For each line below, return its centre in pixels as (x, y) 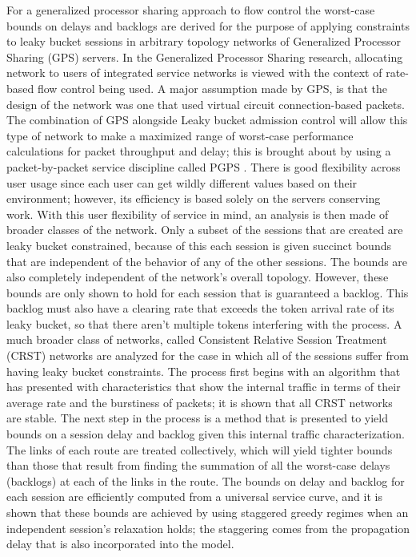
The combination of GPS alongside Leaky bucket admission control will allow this (207, 120)
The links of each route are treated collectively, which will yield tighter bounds (200, 449)
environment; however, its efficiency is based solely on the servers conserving (194, 198)
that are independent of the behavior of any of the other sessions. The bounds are (207, 261)
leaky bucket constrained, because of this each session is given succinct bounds (199, 245)
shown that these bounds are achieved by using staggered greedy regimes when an (208, 512)
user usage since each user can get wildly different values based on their (182, 182)
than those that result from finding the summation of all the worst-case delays (198, 465)
